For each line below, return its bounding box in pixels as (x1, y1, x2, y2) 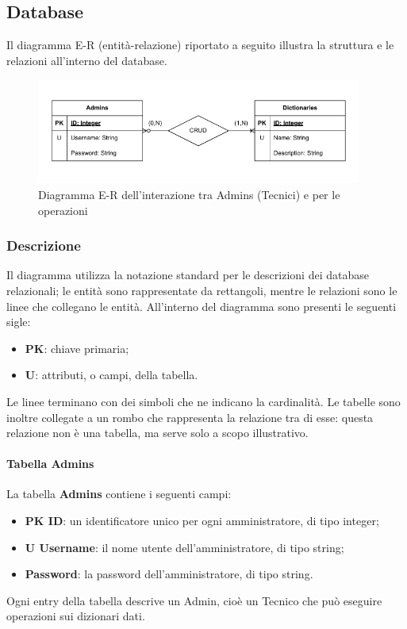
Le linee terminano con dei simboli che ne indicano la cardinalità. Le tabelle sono (6, 393, 401, 409)
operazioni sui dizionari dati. (6, 608, 145, 624)
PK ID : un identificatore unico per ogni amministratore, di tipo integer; (25, 512, 379, 529)
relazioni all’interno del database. (6, 52, 167, 68)
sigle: (6, 313, 31, 330)
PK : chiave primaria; (25, 339, 129, 356)
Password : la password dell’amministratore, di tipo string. (25, 566, 313, 582)
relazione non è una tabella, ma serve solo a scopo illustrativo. (6, 424, 309, 441)
